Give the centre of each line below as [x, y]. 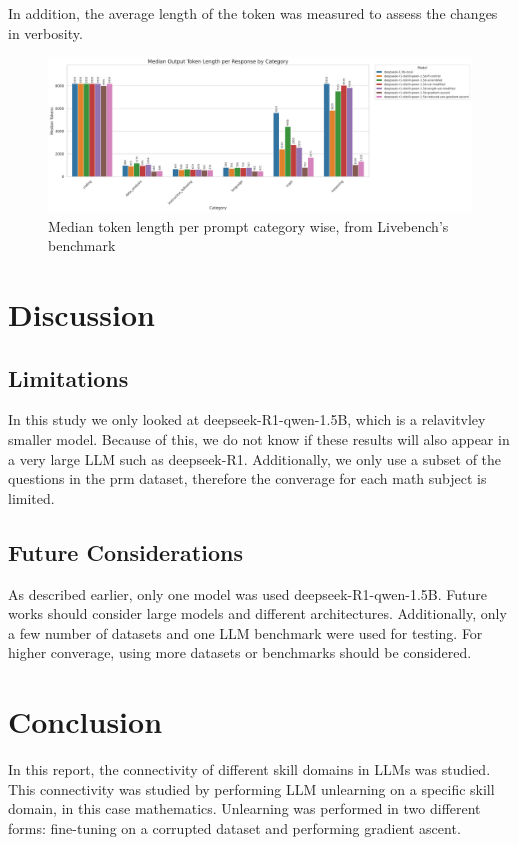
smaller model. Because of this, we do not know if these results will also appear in [259, 439]
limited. [31, 497]
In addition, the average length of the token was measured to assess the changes [253, 13]
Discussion [81, 314]
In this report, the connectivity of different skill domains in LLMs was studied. [249, 769]
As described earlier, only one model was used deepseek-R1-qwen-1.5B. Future [248, 593]
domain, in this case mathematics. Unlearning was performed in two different [244, 808]
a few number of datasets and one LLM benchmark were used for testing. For [245, 632]
